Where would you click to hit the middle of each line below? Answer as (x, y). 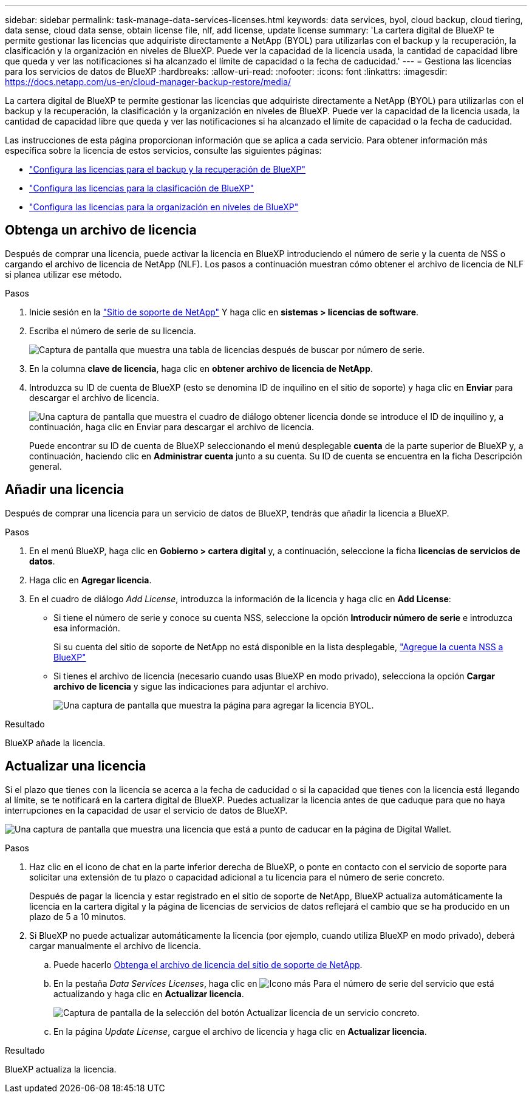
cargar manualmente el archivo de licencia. (115, 945)
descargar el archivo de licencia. (94, 397)
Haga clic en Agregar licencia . (90, 580)
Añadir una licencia (65, 490)
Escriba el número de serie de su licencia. (113, 331)
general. (46, 466)
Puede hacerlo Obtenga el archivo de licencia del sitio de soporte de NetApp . (208, 964)
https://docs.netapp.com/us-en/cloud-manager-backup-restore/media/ (148, 82)
